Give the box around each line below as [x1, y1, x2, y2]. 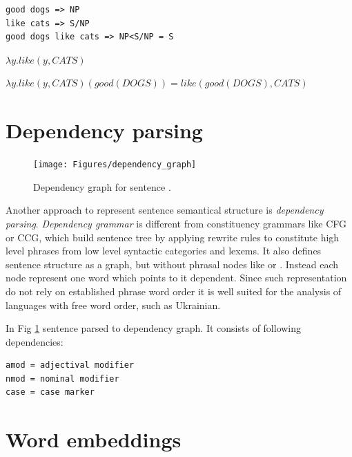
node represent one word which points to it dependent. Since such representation [6, 270, 347, 285]
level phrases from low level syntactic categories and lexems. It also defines [6, 243, 322, 258]
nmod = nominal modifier [6, 373, 119, 384]
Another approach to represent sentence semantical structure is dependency [6, 203, 324, 217]
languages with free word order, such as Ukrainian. [6, 297, 221, 312]
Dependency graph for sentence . [33, 179, 171, 194]
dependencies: [6, 334, 63, 348]
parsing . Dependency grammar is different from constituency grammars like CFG [6, 216, 347, 230]
